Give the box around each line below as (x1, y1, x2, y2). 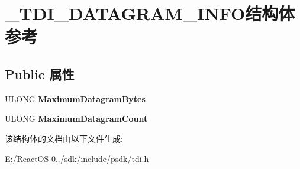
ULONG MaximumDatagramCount (5, 112, 148, 125)
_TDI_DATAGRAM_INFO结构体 (5, 1, 295, 25)
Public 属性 (5, 64, 75, 83)
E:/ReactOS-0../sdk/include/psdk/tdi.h (5, 152, 149, 164)
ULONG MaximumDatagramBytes (5, 92, 146, 105)
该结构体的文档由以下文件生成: (5, 132, 123, 144)
